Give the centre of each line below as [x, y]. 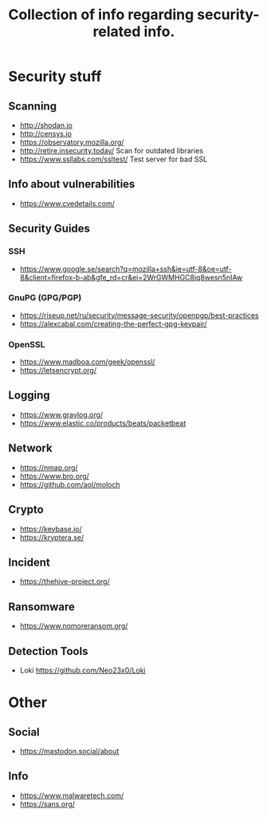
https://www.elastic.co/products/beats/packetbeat [103, 423]
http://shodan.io [46, 125]
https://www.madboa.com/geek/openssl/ [87, 362]
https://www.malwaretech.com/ [72, 795]
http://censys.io [45, 134]
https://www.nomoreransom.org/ [74, 626]
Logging [29, 396]
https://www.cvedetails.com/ [67, 203]
